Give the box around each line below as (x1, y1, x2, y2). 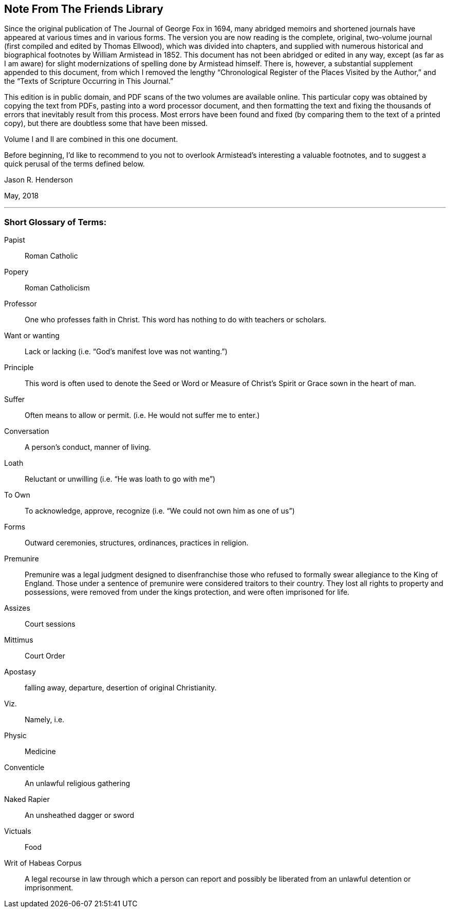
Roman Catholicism (25, 283, 90, 293)
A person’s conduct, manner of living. (25, 443, 151, 452)
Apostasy (4, 667, 36, 677)
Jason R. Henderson (4, 175, 73, 185)
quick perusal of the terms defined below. (4, 159, 145, 169)
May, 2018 (4, 191, 39, 200)
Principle (4, 363, 34, 372)
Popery (4, 267, 29, 277)
